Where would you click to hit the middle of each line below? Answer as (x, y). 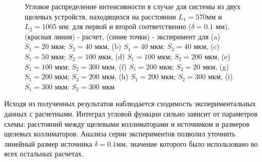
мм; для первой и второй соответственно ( (125, 26)
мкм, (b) (108, 46)
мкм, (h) (115, 76)
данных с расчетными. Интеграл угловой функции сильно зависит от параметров (131, 113)
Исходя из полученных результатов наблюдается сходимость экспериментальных (130, 103)
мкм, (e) (217, 56)
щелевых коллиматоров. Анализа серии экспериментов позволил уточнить (120, 134)
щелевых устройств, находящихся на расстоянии (100, 16)
